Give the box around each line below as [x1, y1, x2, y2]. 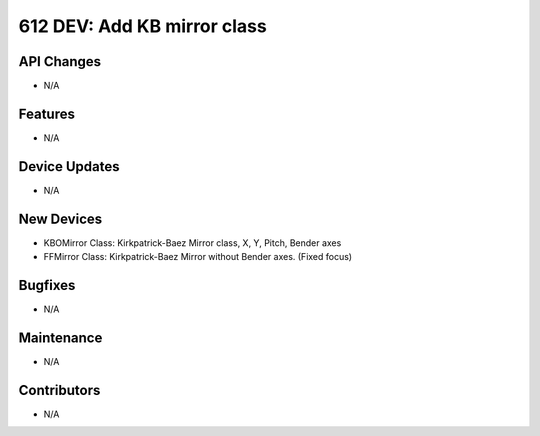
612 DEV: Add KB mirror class [18, 15, 267, 37]
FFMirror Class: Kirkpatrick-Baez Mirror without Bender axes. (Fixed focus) [43, 251, 353, 263]
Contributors [18, 381, 101, 399]
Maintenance [18, 329, 103, 346]
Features [18, 105, 75, 122]
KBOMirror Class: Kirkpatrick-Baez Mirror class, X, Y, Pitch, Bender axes [43, 236, 342, 249]
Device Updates [18, 158, 120, 175]
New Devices [18, 210, 103, 227]
